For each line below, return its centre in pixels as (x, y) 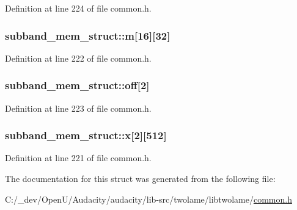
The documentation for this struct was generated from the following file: (140, 179)
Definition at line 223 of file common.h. (78, 108)
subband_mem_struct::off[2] (77, 85)
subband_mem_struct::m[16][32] (88, 35)
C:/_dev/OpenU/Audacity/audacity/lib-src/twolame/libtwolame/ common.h (148, 199)
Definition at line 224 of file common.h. (78, 8)
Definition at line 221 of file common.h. (78, 158)
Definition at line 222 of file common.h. (78, 58)
